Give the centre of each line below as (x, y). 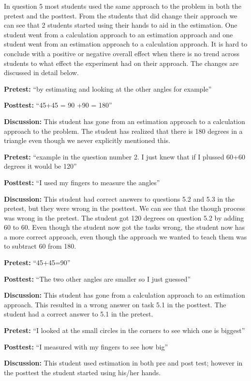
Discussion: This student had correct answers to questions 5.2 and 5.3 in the (119, 198)
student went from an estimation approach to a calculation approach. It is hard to (126, 44)
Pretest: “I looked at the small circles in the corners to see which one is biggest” (125, 330)
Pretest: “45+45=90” (37, 262)
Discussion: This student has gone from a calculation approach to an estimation (125, 295)
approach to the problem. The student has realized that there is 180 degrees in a (123, 131)
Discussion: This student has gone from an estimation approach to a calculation (125, 121)
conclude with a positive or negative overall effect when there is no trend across (122, 53)
